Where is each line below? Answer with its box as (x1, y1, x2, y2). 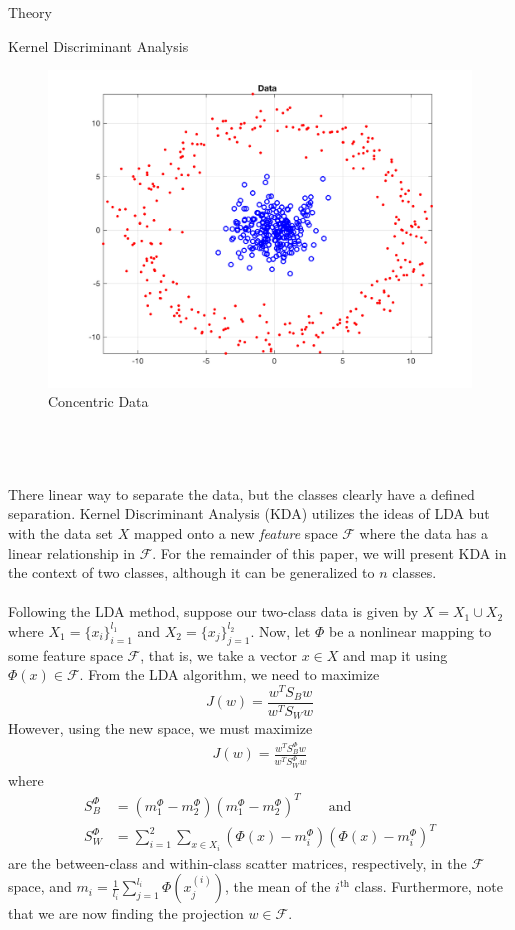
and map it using (343, 644, 448, 665)
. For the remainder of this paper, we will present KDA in (152, 542, 507, 563)
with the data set (8, 522, 114, 543)
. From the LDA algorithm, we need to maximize (79, 664, 380, 685)
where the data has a (359, 522, 489, 543)
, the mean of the (225, 876, 331, 897)
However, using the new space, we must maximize (8, 718, 313, 739)
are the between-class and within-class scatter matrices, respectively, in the (8, 852, 467, 873)
